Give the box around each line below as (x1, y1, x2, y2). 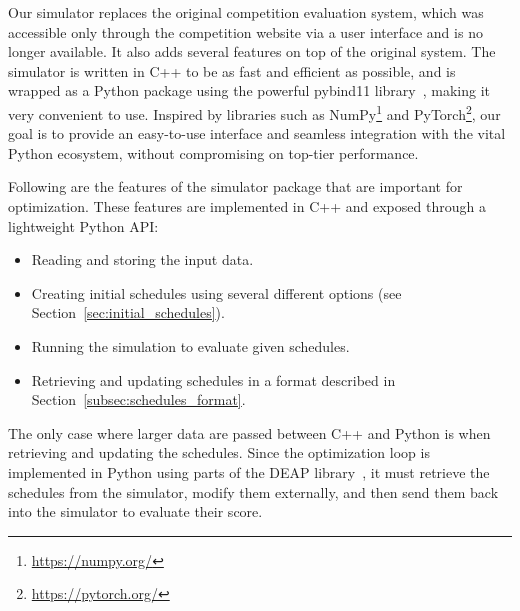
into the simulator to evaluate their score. (8, 501, 263, 522)
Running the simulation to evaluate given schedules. (31, 335, 350, 356)
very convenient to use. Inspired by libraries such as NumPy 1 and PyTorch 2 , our (8, 100, 501, 124)
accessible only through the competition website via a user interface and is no (8, 21, 483, 42)
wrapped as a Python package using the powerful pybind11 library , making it (8, 80, 491, 101)
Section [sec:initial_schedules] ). (31, 302, 225, 323)
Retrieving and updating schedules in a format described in (31, 369, 396, 390)
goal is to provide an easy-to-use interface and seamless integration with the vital (8, 123, 506, 144)
